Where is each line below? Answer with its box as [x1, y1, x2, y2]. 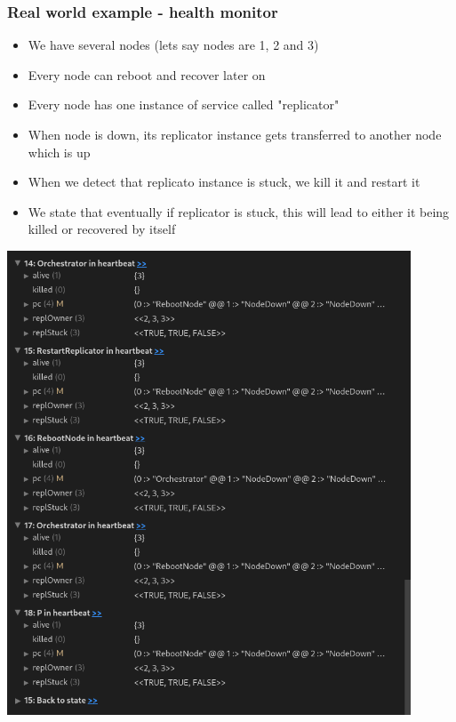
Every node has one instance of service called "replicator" [28, 95, 340, 114]
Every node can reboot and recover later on [28, 65, 266, 84]
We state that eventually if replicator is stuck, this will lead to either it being [28, 202, 450, 221]
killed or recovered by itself [28, 220, 176, 238]
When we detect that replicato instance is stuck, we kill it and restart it [28, 172, 420, 191]
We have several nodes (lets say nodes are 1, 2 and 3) [28, 36, 319, 54]
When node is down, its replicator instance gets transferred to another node [28, 125, 442, 143]
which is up [28, 142, 91, 161]
